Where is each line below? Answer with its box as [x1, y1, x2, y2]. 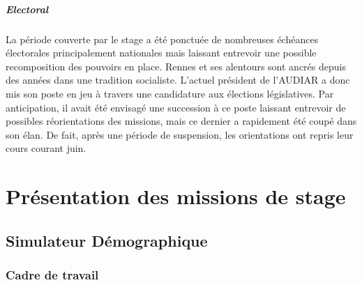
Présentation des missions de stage [6, 182, 346, 210]
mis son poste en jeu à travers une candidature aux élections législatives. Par [6, 86, 334, 100]
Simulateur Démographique [6, 229, 208, 251]
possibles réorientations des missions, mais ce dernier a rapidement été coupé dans [6, 114, 357, 128]
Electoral [6, 1, 49, 16]
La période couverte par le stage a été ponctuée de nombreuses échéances [6, 31, 319, 46]
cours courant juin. [6, 141, 86, 155]
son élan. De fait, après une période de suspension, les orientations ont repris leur [6, 127, 354, 141]
